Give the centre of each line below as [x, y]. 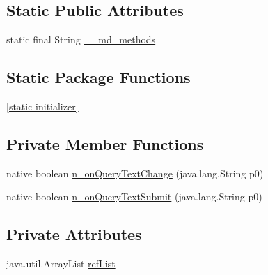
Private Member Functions [105, 143]
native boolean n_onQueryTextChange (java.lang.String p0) [135, 173]
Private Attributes [74, 234]
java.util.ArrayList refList [61, 263]
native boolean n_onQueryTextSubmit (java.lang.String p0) [134, 196]
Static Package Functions [98, 77]
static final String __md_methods [81, 39]
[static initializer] [42, 106]
